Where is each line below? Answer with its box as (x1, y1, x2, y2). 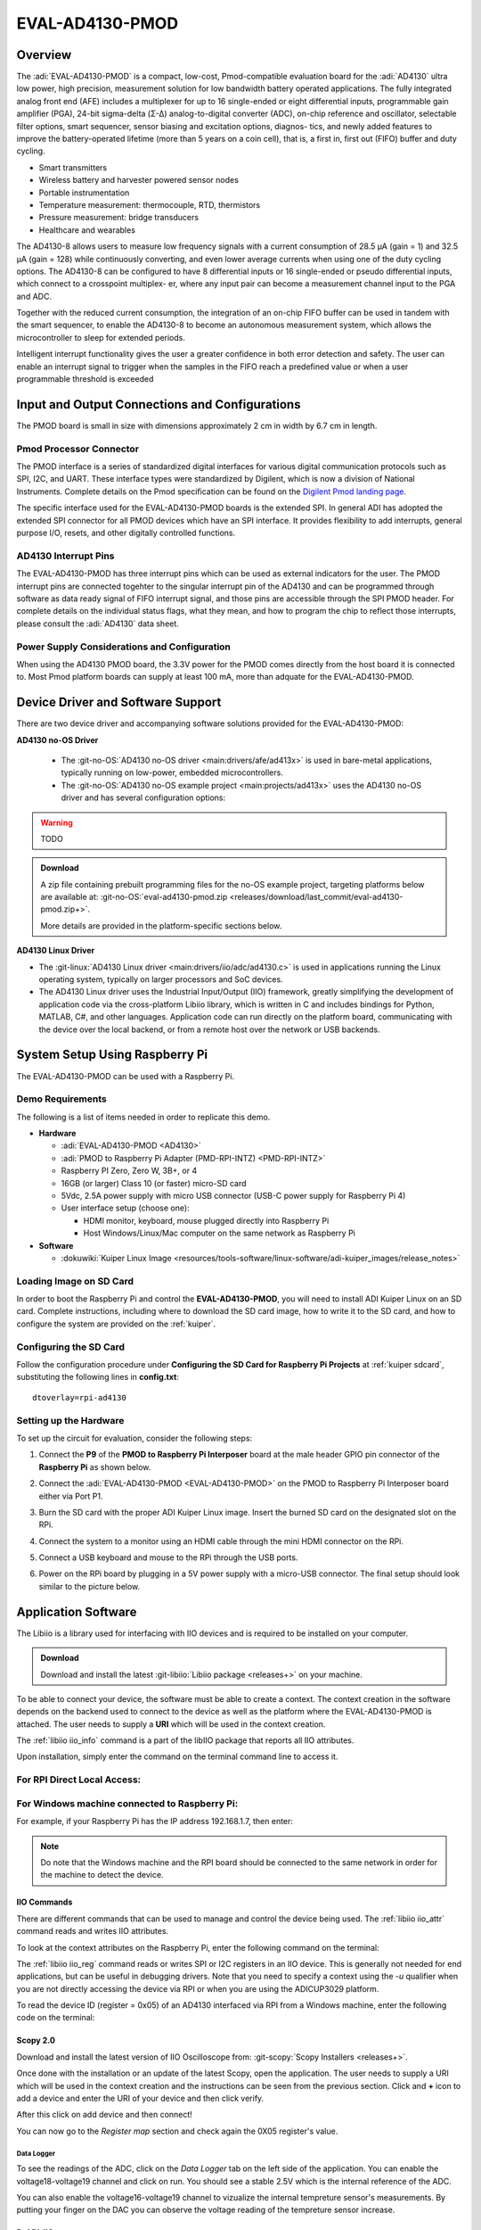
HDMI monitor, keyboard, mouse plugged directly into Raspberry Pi (83, 1215, 330, 1226)
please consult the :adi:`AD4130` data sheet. (16, 618, 180, 629)
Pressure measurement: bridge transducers (38, 212, 200, 223)
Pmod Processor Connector (16, 442, 140, 455)
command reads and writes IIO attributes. (16, 1926, 169, 1937)
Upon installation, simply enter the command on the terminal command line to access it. (16, 1751, 338, 1762)
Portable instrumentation (38, 187, 130, 198)
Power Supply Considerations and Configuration (16, 640, 232, 653)
